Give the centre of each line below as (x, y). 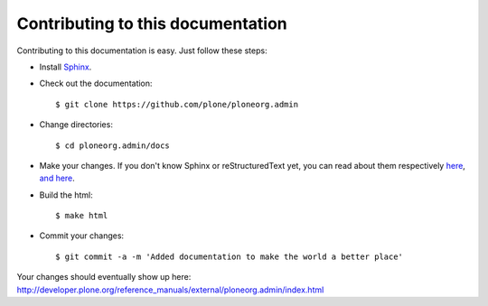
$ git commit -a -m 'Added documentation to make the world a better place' (230, 256)
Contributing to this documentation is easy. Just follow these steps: (142, 51)
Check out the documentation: (96, 83)
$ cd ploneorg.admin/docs (113, 145)
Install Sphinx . (66, 67)
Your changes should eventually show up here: (104, 277)
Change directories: (76, 125)
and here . (57, 178)
